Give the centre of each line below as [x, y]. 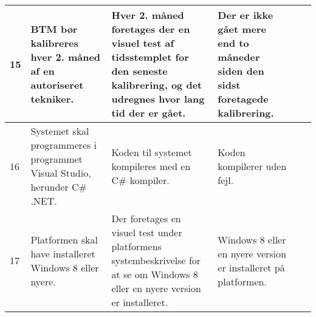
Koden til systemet [152, 152]
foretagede [243, 99]
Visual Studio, [61, 173]
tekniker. [52, 99]
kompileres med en [151, 166]
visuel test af [143, 43]
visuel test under [147, 232]
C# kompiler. [140, 180]
